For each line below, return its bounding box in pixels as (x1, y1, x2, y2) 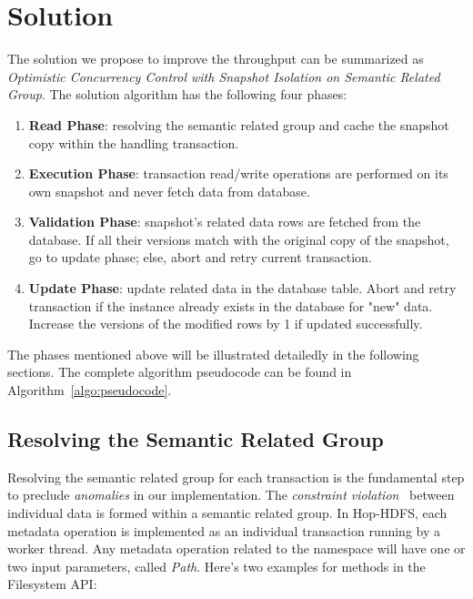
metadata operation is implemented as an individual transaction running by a (7, 521, 441, 540)
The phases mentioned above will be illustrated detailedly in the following (7, 344, 419, 363)
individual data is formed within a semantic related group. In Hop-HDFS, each (7, 503, 448, 523)
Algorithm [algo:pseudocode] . (7, 381, 172, 400)
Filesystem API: (7, 574, 97, 594)
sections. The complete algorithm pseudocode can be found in (7, 362, 352, 381)
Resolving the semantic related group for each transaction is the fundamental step (7, 467, 465, 486)
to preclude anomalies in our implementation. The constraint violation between (7, 485, 455, 504)
